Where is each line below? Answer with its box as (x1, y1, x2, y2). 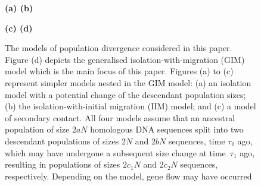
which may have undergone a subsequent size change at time (5, 146, 226, 159)
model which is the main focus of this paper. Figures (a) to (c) (5, 65, 234, 77)
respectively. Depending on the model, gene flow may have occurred (5, 169, 252, 182)
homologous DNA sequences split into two (90, 123, 244, 135)
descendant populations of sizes (5, 134, 119, 147)
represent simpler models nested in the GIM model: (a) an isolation (5, 76, 251, 89)
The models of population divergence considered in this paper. (5, 42, 232, 54)
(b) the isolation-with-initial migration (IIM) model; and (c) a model (5, 100, 256, 112)
